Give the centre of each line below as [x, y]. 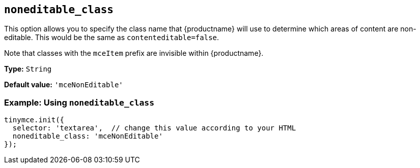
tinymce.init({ [34, 120]
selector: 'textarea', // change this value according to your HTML [154, 128]
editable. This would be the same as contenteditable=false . [112, 38]
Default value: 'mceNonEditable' [64, 85]
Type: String [28, 69]
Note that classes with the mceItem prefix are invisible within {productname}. [134, 53]
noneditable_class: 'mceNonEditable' [88, 136]
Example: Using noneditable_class [79, 102]
